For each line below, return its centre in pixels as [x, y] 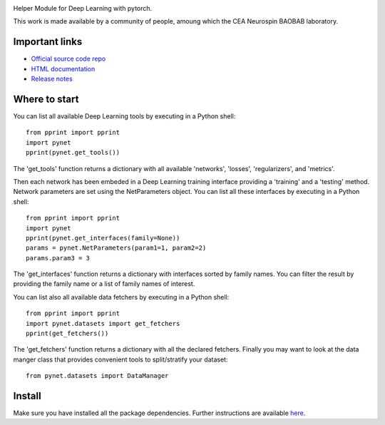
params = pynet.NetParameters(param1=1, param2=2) [116, 248]
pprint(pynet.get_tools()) [73, 153]
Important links [48, 42]
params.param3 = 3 [58, 258]
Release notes [52, 79]
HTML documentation [63, 68]
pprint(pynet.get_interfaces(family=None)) [103, 238]
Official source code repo [68, 59]
